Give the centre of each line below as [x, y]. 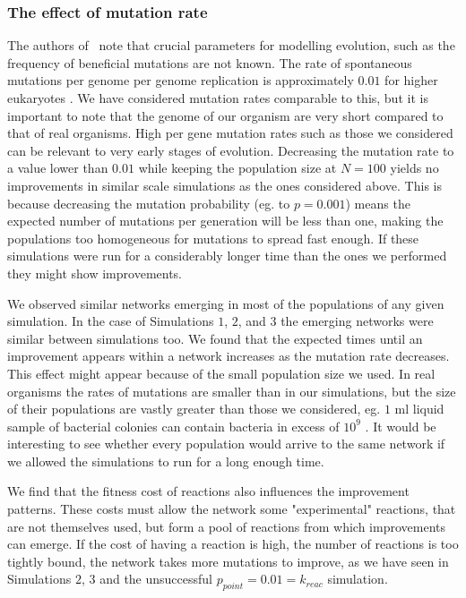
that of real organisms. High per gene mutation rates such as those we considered [230, 133]
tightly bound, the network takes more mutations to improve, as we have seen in [228, 561]
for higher [411, 80]
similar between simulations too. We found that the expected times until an [215, 338]
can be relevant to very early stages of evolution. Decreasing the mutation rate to [231, 150]
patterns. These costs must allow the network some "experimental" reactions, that [232, 509]
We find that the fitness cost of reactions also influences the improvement [208, 491]
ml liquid [419, 409]
